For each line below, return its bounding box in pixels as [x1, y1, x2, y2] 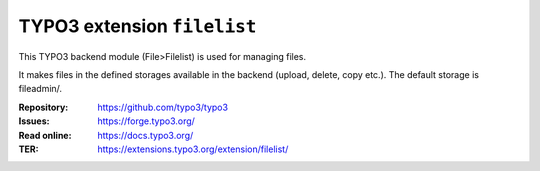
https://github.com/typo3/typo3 [97, 101, 229, 113]
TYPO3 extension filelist [18, 15, 257, 37]
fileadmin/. [18, 83, 63, 95]
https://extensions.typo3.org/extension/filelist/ [97, 143, 289, 155]
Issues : [18, 115, 50, 127]
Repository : [18, 101, 69, 113]
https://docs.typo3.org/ [97, 129, 194, 141]
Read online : [18, 129, 72, 141]
